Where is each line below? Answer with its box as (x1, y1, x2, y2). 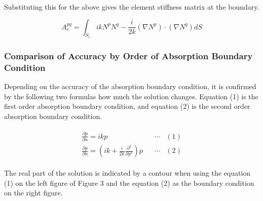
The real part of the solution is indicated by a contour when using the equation (4, 168, 251, 178)
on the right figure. (4, 187, 63, 198)
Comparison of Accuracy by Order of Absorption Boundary (4, 49, 253, 62)
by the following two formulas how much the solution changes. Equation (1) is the (4, 91, 258, 101)
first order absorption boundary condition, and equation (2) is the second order (4, 101, 250, 111)
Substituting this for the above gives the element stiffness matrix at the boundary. (4, 2, 259, 12)
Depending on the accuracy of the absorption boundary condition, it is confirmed (4, 81, 256, 91)
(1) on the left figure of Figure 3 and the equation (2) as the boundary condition (4, 177, 254, 188)
